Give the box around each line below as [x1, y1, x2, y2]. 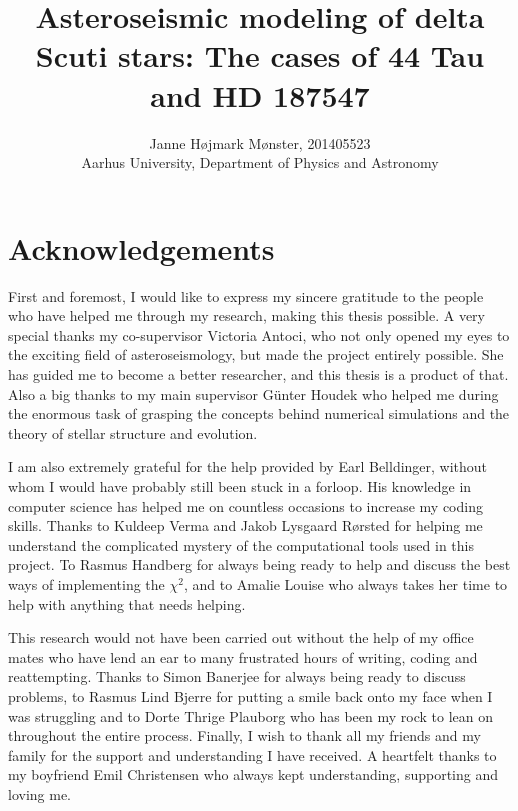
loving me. [8, 783, 71, 804]
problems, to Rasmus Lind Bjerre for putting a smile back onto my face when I [8, 685, 493, 706]
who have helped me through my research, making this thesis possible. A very [8, 305, 485, 326]
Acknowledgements [8, 227, 275, 268]
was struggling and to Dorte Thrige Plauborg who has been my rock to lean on [8, 705, 493, 726]
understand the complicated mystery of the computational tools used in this [8, 534, 474, 555]
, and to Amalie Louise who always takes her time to [183, 573, 508, 594]
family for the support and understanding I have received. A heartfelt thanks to [8, 744, 497, 765]
